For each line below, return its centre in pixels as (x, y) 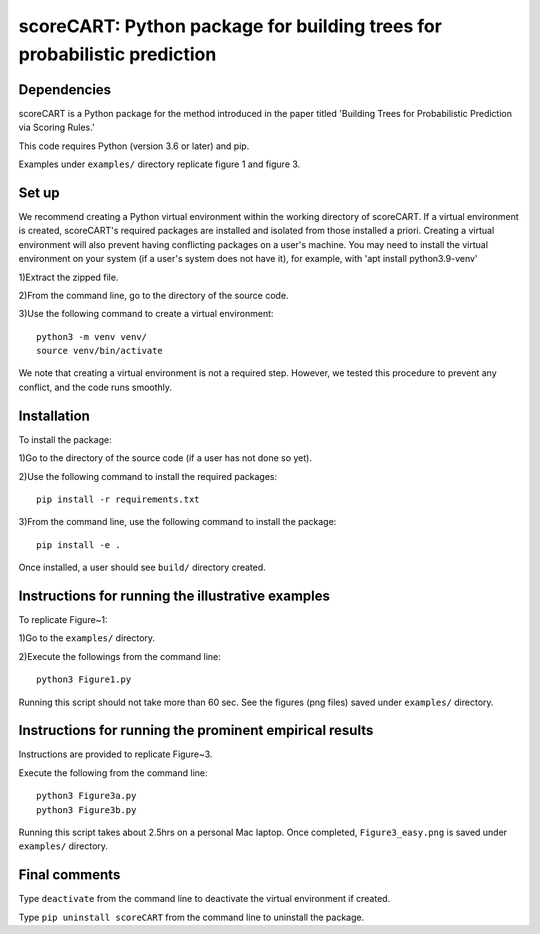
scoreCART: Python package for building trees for (230, 26)
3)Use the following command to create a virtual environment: (146, 314)
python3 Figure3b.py (86, 809)
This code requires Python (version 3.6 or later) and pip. (134, 146)
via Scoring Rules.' (56, 127)
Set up (39, 192)
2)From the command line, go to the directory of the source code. (153, 295)
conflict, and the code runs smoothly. (95, 387)
